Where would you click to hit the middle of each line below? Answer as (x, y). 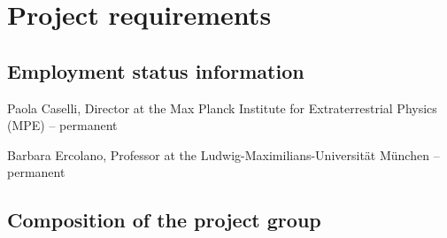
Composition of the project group (164, 220)
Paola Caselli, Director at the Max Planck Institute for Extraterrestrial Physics (222, 107)
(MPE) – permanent (62, 125)
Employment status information (156, 70)
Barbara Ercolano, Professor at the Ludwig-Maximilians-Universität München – (223, 154)
